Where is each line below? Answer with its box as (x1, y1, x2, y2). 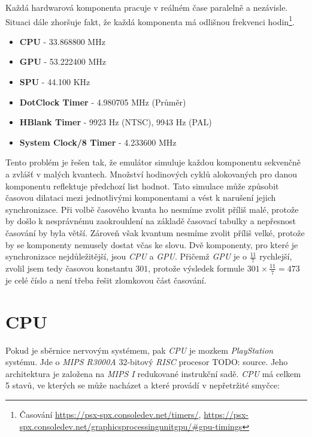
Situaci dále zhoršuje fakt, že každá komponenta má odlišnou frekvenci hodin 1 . (5, 13, 295, 28)
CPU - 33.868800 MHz (19, 35, 105, 47)
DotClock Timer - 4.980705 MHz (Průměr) (19, 95, 186, 108)
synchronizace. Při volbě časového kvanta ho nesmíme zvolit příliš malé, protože (5, 203, 299, 215)
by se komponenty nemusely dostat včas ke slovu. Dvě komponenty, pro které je (5, 238, 298, 251)
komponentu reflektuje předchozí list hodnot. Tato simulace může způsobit (5, 179, 279, 192)
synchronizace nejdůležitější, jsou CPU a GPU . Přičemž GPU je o (5, 250, 247, 263)
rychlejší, (259, 250, 292, 263)
